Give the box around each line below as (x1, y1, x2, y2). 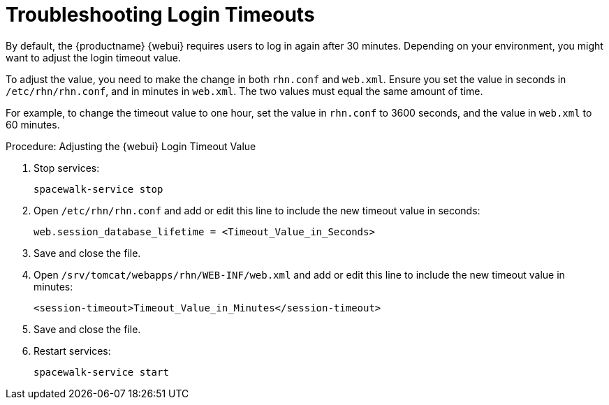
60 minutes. (6, 118, 60, 131)
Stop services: (34, 161, 100, 174)
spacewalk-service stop (34, 183, 163, 195)
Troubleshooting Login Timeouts (6, 3, 315, 27)
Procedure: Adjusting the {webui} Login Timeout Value (6, 140, 256, 152)
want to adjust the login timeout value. (6, 51, 181, 64)
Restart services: (34, 344, 111, 357)
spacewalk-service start (34, 366, 169, 378)
